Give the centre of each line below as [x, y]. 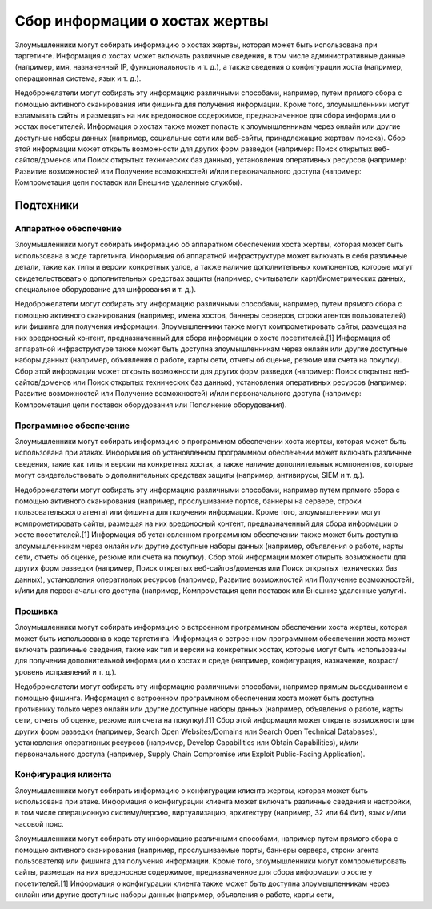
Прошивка [36, 611]
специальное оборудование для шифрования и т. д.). [105, 289]
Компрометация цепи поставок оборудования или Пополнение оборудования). [151, 405]
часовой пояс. [39, 823]
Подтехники [47, 205]
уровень [29, 671]
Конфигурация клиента [63, 775]
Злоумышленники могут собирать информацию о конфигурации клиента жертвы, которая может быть [191, 790]
